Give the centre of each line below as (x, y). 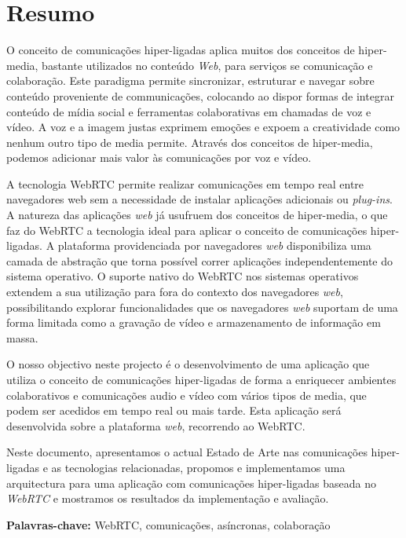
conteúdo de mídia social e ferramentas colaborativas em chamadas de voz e (189, 111)
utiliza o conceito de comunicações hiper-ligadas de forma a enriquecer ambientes (201, 379)
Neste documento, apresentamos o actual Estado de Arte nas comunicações (187, 452)
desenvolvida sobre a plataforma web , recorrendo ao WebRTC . (156, 425)
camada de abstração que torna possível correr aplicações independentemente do (200, 260)
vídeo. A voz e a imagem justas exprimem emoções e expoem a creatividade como (203, 127)
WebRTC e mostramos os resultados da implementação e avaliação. (168, 498)
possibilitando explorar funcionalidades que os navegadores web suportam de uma (202, 307)
